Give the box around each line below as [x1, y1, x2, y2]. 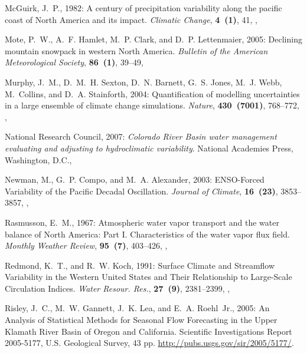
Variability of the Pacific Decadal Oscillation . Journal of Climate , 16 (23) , [5, 184, 278, 197]
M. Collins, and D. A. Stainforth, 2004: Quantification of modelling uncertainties [5, 87, 300, 100]
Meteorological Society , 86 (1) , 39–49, [5, 56, 143, 68]
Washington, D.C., [5, 153, 72, 166]
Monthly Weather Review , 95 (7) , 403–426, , [5, 239, 168, 252]
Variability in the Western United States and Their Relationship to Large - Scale [5, 270, 292, 283]
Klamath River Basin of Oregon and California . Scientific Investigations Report [5, 325, 292, 337]
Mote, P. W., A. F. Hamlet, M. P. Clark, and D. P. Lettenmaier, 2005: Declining [5, 33, 302, 45]
